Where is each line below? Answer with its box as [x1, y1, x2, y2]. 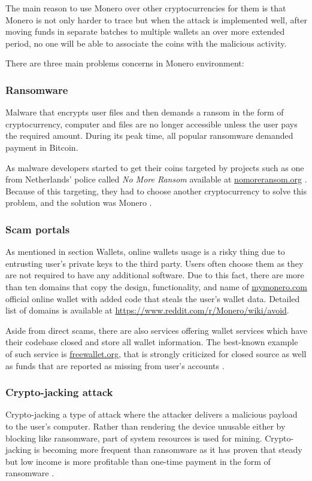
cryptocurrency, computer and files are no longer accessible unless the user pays [5, 117, 298, 130]
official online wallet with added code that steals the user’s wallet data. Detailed [5, 292, 300, 305]
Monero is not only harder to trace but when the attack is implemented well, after [5, 13, 307, 26]
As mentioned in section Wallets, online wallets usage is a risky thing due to [5, 245, 285, 258]
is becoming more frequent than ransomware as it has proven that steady [34, 443, 302, 456]
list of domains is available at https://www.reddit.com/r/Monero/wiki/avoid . [5, 304, 289, 316]
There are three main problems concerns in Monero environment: [5, 57, 244, 69]
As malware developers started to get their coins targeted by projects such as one [5, 161, 304, 173]
